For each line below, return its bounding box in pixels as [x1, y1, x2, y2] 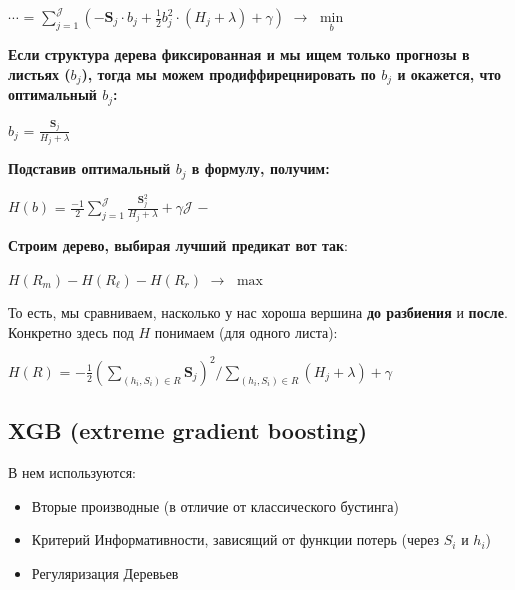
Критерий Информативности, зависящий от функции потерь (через [31, 529, 440, 550]
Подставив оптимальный [8, 158, 171, 179]
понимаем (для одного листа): [154, 321, 338, 342]
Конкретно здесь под [8, 321, 134, 342]
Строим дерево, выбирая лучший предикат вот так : [8, 234, 348, 255]
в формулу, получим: [191, 158, 330, 179]
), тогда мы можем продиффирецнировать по [81, 63, 376, 84]
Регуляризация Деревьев [31, 562, 179, 583]
